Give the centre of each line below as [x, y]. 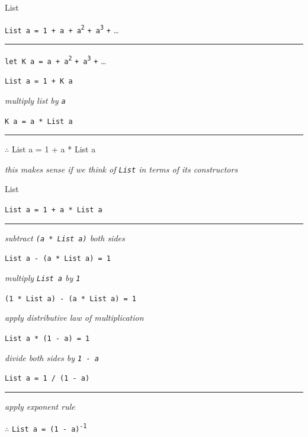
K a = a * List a [39, 121]
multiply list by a [35, 100]
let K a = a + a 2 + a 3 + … [56, 60]
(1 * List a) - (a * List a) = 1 [70, 299]
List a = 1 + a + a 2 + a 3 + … [62, 29]
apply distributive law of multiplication [74, 318]
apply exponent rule [40, 406]
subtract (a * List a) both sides [65, 237]
